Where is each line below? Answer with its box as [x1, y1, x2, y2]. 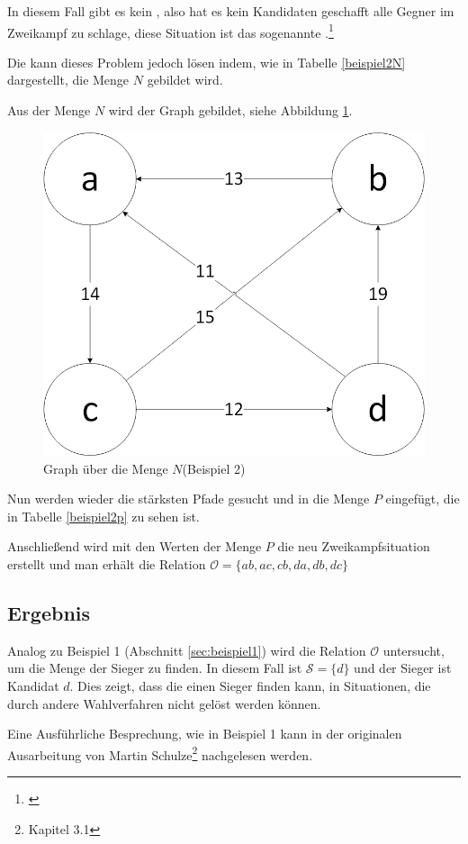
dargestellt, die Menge [7, 70, 130, 89]
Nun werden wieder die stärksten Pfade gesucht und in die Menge [7, 489, 370, 508]
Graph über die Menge [43, 458, 168, 477]
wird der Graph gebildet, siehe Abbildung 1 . [108, 101, 353, 120]
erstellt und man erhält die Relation [7, 554, 206, 573]
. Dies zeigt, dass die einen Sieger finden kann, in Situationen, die [69, 676, 431, 694]
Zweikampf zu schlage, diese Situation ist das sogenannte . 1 [7, 20, 334, 41]
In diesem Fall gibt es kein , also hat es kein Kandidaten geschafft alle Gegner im [7, 2, 454, 20]
